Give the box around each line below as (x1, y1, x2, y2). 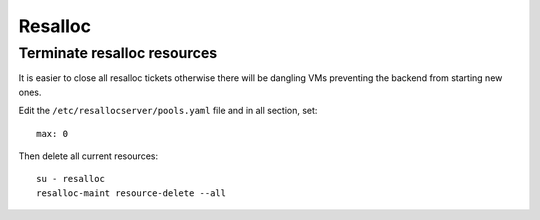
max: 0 (36, 128, 69, 139)
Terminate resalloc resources (18, 44, 218, 62)
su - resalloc (36, 173, 105, 185)
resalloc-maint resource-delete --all (36, 187, 227, 199)
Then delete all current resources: (18, 150, 159, 162)
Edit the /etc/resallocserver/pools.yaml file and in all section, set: (18, 105, 318, 117)
